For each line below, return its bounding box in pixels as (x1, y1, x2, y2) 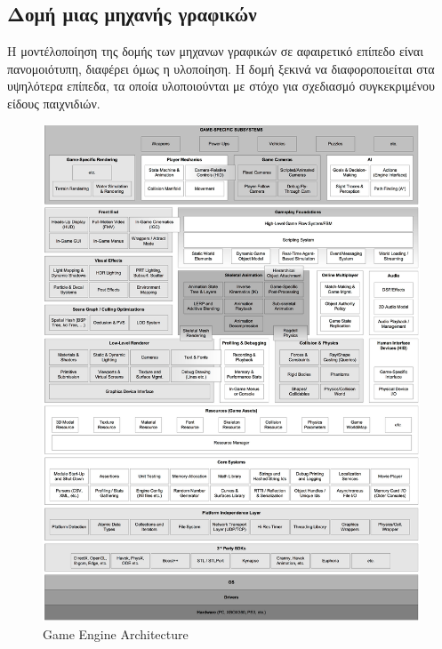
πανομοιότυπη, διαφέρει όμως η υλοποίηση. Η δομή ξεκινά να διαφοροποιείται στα (7, 59, 435, 77)
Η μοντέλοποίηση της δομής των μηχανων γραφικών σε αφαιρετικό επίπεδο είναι (7, 42, 423, 60)
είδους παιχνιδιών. (7, 93, 100, 112)
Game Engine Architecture (43, 624, 189, 643)
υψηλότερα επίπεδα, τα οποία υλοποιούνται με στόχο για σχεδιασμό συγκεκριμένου (7, 76, 435, 95)
